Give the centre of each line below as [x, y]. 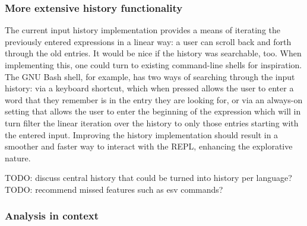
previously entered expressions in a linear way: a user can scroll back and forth [148, 41]
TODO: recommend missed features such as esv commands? [114, 189]
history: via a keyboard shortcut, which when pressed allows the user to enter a [149, 88]
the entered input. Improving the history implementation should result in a [142, 134]
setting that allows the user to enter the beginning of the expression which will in [153, 111]
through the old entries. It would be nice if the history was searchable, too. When [153, 53]
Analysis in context [52, 216]
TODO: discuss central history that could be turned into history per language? [148, 178]
